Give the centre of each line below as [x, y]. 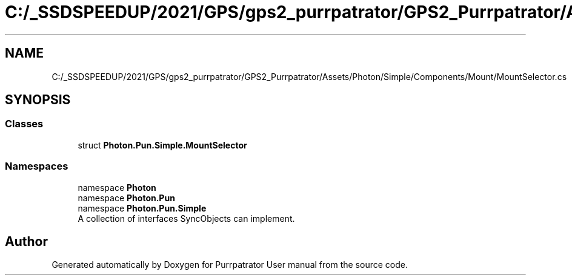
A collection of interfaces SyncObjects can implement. [186, 218]
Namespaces [37, 166]
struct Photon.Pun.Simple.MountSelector [162, 145]
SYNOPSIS [38, 100]
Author [26, 241]
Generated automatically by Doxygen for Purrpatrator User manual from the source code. [230, 265]
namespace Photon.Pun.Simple [142, 208]
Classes [24, 124]
